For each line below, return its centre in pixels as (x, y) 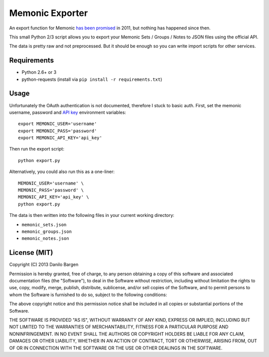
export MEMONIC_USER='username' (58, 124)
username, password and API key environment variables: (68, 112)
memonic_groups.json (47, 232)
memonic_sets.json (44, 225)
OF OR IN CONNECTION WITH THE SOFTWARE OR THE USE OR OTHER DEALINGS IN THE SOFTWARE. (116, 348)
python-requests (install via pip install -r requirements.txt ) (92, 79)
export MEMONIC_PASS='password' (58, 131)
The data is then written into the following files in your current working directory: (92, 215)
